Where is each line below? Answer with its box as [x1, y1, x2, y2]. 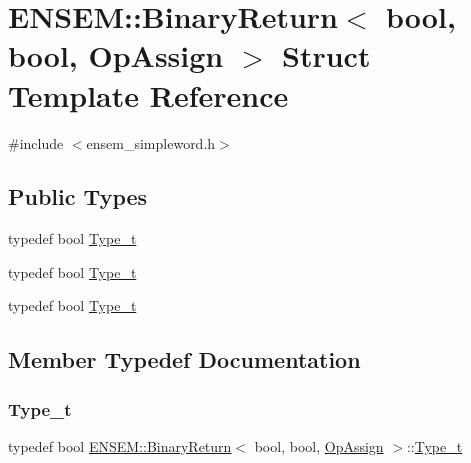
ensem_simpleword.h [86, 132, 216, 153]
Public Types [8, 181, 148, 212]
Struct [282, 35, 371, 76]
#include [8, 132, 64, 153]
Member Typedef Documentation [8, 344, 361, 375]
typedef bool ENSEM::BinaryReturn [8, 436, 232, 457]
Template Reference [8, 74, 289, 115]
